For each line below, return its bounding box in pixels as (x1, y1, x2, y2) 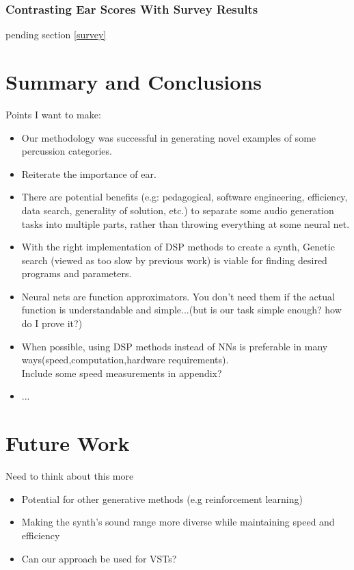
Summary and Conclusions (5, 68, 262, 95)
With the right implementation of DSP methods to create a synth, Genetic (21, 239, 335, 254)
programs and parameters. (21, 266, 132, 281)
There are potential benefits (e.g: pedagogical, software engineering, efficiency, (21, 190, 348, 204)
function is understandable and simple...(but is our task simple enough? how (21, 302, 342, 317)
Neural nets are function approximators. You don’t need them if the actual (21, 289, 335, 303)
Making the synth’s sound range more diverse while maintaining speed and (21, 515, 335, 529)
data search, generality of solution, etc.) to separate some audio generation (21, 203, 334, 217)
